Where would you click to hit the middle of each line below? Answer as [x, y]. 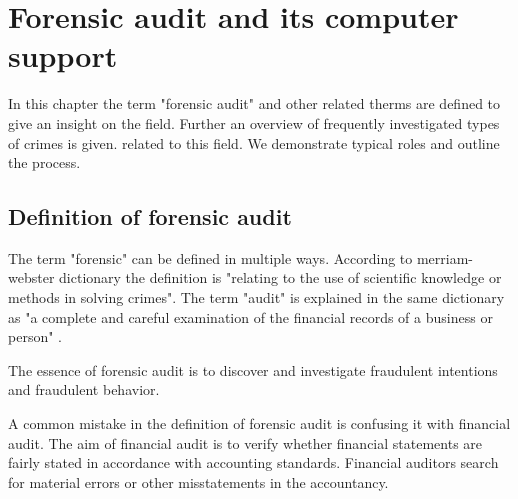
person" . [35, 336]
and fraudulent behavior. [84, 389]
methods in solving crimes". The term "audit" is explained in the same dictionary [256, 297]
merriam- [445, 257]
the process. [44, 162]
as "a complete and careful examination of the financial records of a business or [250, 316]
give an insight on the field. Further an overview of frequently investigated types [254, 122]
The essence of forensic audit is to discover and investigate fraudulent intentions [253, 369]
